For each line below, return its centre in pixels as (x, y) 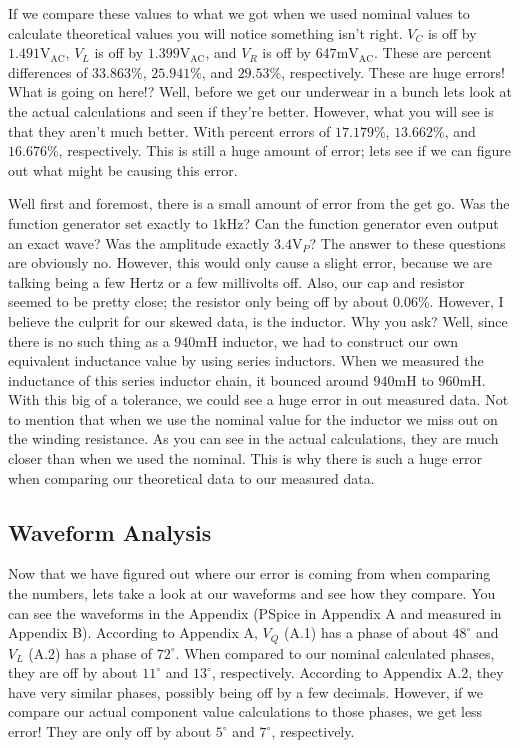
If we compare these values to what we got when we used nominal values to (239, 13)
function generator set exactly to (108, 222)
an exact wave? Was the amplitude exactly (139, 242)
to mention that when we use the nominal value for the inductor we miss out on (253, 418)
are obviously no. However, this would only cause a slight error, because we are (250, 262)
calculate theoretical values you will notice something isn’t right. (205, 32)
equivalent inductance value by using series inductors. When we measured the (246, 360)
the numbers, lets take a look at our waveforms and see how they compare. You (252, 593)
